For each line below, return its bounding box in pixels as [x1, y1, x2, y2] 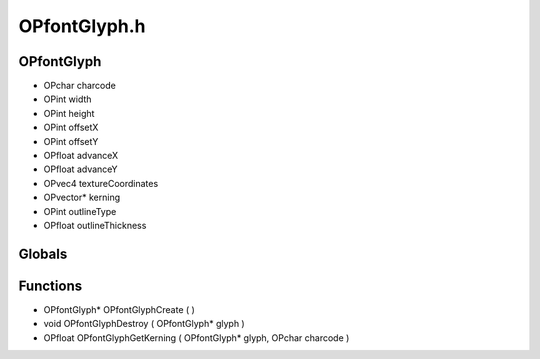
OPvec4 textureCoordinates [43, 177, 159, 189]
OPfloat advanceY [43, 163, 119, 175]
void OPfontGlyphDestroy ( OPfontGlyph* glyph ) [43, 318, 245, 330]
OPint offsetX [43, 121, 99, 134]
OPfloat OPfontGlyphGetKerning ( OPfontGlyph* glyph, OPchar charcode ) [43, 331, 350, 344]
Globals [18, 245, 68, 262]
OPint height [43, 107, 95, 119]
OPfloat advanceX [43, 150, 119, 162]
